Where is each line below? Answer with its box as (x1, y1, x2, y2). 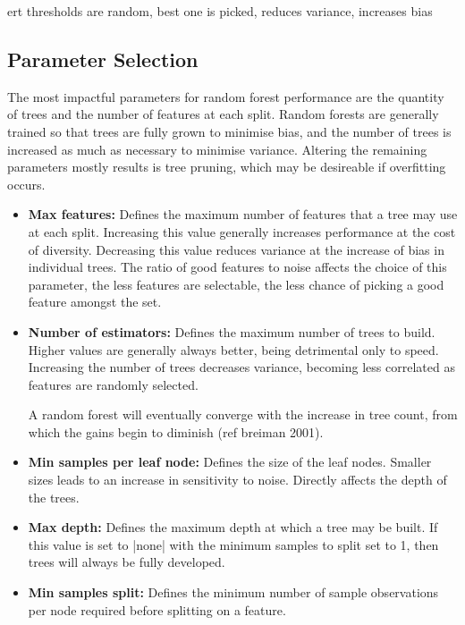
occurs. (7, 174, 46, 193)
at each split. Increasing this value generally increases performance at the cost (28, 222, 456, 241)
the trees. (28, 487, 80, 506)
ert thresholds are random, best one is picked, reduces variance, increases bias (7, 2, 433, 20)
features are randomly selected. (28, 375, 199, 393)
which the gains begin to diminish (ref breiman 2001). (28, 422, 324, 441)
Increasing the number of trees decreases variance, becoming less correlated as (28, 358, 455, 376)
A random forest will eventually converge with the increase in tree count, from (28, 405, 458, 424)
